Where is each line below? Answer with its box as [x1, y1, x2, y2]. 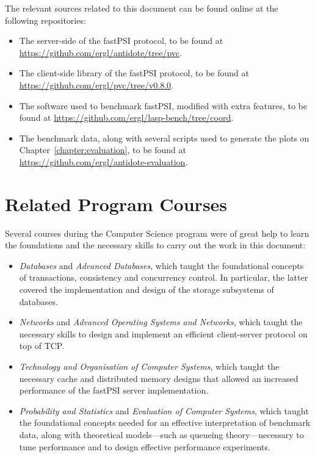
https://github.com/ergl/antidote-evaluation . [19, 155, 188, 168]
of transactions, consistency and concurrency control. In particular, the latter [19, 271, 308, 284]
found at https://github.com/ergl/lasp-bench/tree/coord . [19, 111, 234, 124]
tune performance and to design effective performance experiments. [19, 440, 270, 453]
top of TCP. [19, 339, 65, 352]
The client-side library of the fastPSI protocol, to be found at [19, 67, 249, 79]
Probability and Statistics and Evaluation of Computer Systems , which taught [19, 404, 309, 417]
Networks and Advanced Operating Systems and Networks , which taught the [19, 315, 303, 328]
